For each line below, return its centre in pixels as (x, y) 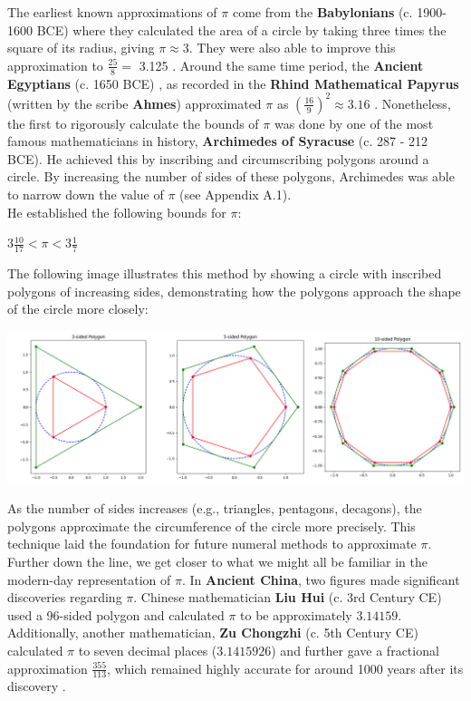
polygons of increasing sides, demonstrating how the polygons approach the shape (234, 291)
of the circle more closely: (78, 309)
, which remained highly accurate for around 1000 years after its (285, 668)
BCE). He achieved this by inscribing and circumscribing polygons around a (218, 158)
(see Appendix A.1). (235, 195)
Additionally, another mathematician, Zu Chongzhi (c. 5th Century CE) (213, 633)
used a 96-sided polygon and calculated (116, 614)
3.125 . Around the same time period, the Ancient (281, 65)
